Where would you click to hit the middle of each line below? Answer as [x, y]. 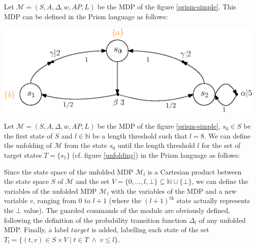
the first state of [28, 135]
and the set [93, 181]
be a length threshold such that [140, 135]
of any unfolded [222, 220]
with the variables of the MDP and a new [174, 191]
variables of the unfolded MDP [50, 191]
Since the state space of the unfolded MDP [69, 171]
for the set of [221, 145]
